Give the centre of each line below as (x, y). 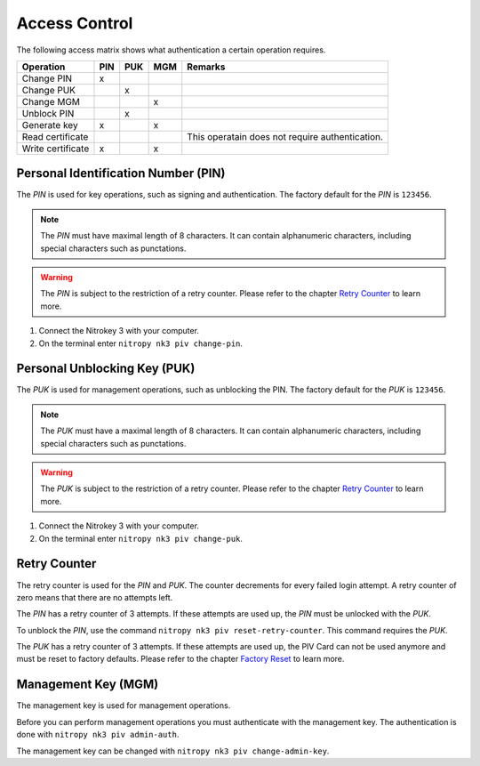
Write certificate (56, 149)
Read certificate (55, 136)
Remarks (206, 67)
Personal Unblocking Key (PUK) (106, 369)
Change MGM (51, 101)
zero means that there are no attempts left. (95, 597)
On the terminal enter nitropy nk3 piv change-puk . (141, 538)
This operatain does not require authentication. (285, 136)
